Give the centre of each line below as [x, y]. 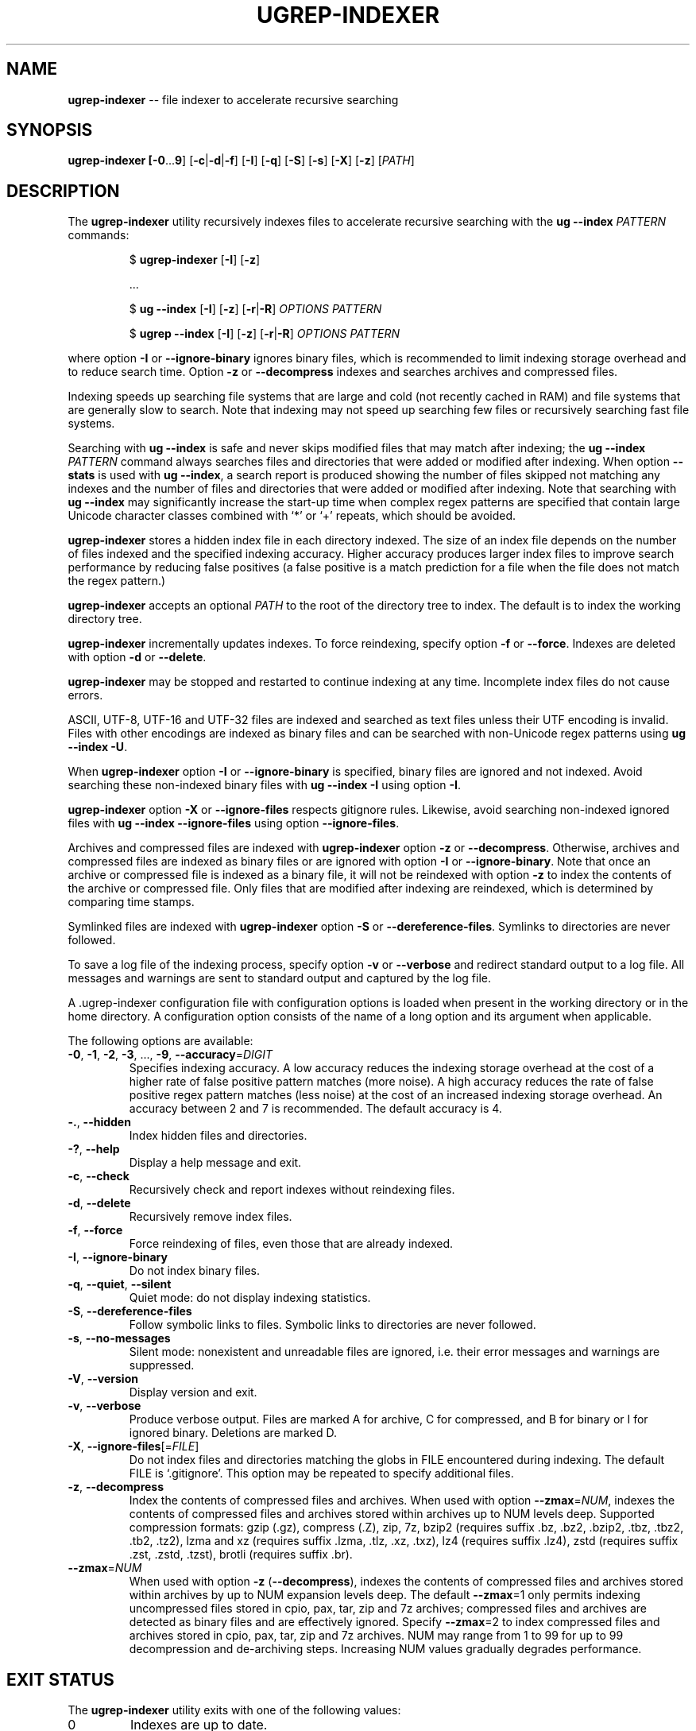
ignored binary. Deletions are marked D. [233, 1433]
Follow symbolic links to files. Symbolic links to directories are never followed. [333, 1325]
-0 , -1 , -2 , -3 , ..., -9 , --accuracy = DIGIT [170, 1055]
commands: [99, 235]
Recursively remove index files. [211, 1217]
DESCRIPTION [63, 191]
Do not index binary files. [195, 1271]
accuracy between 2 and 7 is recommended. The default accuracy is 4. [315, 1109]
